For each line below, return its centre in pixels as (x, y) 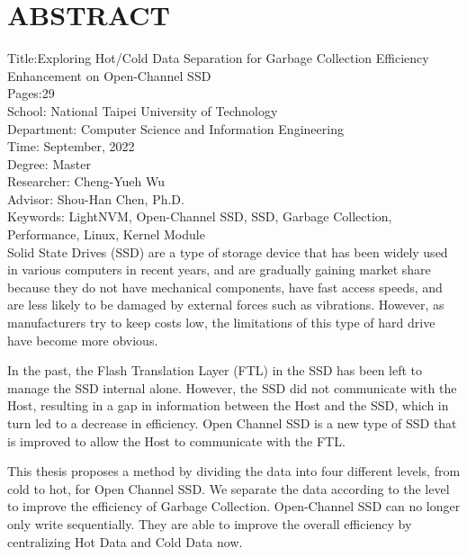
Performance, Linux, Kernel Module (106, 234)
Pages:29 (31, 93)
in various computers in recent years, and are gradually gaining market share (219, 270)
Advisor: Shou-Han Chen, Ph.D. (96, 198)
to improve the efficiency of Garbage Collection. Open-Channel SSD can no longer (234, 506)
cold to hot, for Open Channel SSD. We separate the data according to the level (229, 488)
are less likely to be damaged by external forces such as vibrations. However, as (226, 305)
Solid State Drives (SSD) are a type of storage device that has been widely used (228, 252)
